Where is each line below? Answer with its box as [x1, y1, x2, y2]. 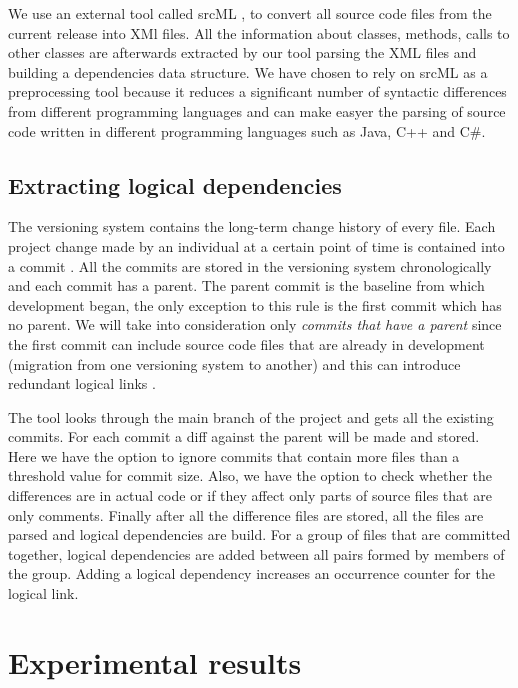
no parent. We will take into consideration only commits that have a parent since [8, 314, 502, 335]
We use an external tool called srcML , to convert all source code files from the [8, 3, 492, 23]
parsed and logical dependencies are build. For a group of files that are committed [8, 524, 511, 545]
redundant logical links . [8, 373, 156, 394]
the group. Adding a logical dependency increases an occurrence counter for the [8, 563, 495, 584]
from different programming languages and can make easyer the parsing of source [8, 100, 506, 121]
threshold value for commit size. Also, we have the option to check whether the [8, 465, 493, 486]
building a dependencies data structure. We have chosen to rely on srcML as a [8, 61, 488, 82]
